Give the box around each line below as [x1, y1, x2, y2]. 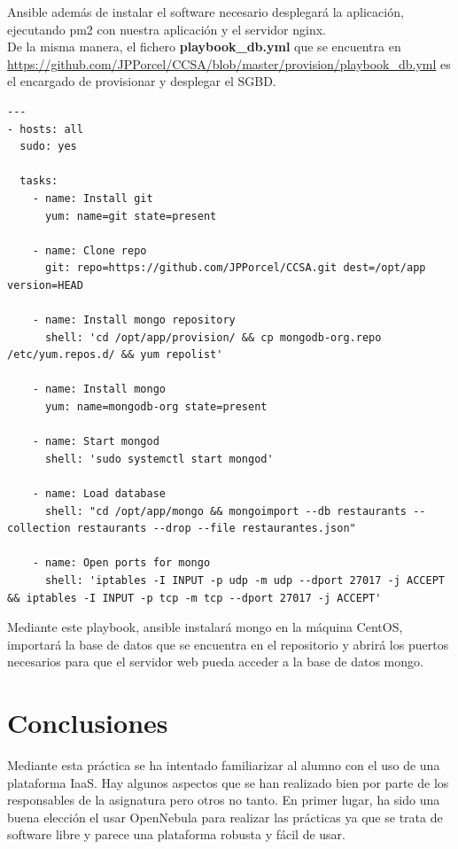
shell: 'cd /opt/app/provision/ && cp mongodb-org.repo [44, 331, 382, 344]
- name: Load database [32, 487, 166, 501]
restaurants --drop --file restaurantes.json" [76, 522, 356, 535]
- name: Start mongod [32, 435, 159, 448]
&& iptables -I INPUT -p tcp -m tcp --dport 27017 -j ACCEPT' [7, 591, 382, 604]
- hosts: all [7, 122, 83, 136]
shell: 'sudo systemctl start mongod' [44, 452, 274, 465]
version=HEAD [7, 278, 83, 292]
